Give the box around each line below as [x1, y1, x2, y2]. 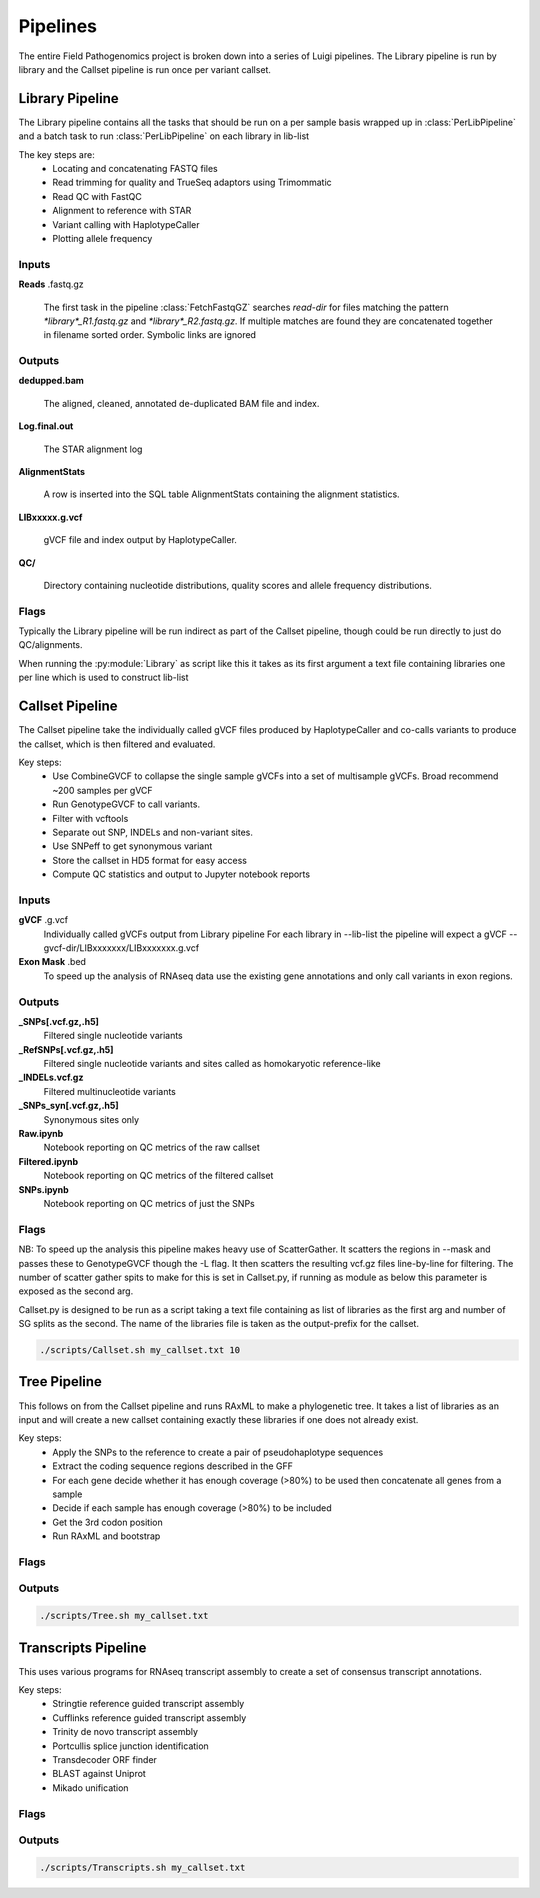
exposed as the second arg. [18, 1285, 134, 1297]
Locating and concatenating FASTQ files [52, 163, 219, 175]
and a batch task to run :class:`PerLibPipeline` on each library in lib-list [18, 130, 310, 142]
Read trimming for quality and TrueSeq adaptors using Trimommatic [52, 176, 332, 189]
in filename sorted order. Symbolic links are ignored [43, 329, 257, 341]
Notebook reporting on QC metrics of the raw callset [43, 1141, 260, 1154]
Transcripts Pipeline [18, 1639, 147, 1656]
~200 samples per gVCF [52, 784, 154, 796]
